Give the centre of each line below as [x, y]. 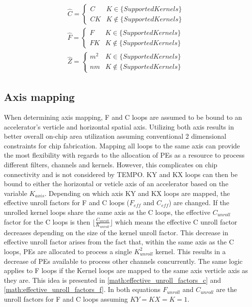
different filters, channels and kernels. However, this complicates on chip [111, 164]
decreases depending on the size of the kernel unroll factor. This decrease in [116, 232]
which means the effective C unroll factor [176, 221]
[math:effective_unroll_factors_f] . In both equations [82, 289]
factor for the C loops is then [47, 221]
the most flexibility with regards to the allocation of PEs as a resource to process [124, 155]
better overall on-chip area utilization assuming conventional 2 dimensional [115, 136]
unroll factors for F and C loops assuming [66, 299]
